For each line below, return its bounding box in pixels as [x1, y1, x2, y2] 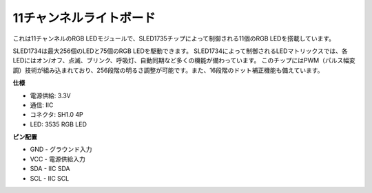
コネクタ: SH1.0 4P [30, 111, 83, 119]
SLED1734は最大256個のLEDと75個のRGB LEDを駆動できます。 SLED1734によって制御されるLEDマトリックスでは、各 [12, 47, 348, 55]
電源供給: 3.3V [30, 91, 72, 100]
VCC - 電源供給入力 [30, 155, 85, 163]
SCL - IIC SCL [30, 174, 70, 182]
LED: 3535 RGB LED [30, 120, 87, 128]
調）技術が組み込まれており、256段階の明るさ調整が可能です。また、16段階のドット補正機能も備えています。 [12, 66, 324, 74]
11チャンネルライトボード [12, 10, 156, 25]
